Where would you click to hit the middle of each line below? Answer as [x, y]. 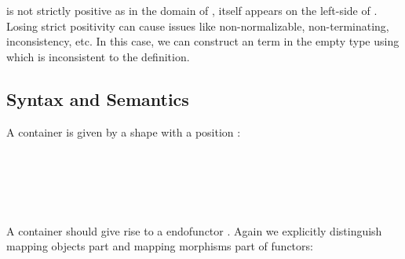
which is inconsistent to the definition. [98, 56]
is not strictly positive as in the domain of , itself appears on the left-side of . [192, 10]
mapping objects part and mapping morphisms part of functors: [160, 246]
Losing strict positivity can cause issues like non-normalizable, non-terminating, [198, 26]
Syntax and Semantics [98, 98]
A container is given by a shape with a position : [124, 131]
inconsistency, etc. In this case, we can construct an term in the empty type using [203, 41]
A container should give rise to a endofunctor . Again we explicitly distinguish [194, 230]
